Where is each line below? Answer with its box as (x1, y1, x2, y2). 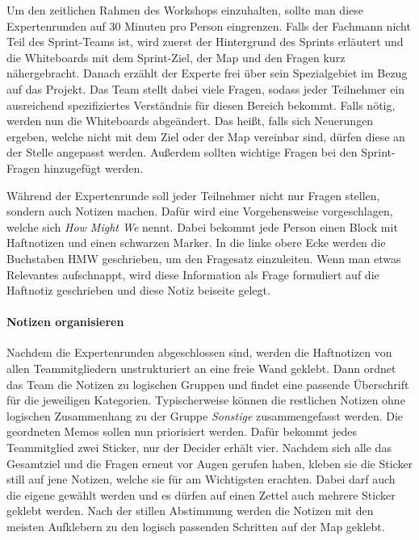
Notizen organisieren (6, 313, 124, 330)
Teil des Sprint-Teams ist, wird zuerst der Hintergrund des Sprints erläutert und (6, 33, 404, 50)
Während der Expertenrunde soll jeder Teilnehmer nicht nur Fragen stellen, (6, 186, 380, 203)
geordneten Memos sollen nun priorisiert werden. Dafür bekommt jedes (6, 423, 357, 440)
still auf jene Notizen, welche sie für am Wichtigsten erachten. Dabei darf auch (6, 471, 396, 488)
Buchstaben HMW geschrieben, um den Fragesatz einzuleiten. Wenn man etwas (6, 249, 401, 266)
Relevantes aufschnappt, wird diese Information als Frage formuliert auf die (6, 266, 379, 283)
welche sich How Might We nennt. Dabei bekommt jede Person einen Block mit (6, 218, 398, 235)
